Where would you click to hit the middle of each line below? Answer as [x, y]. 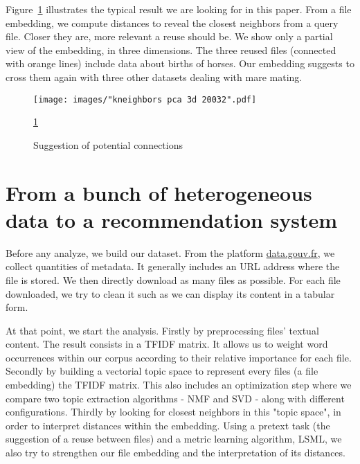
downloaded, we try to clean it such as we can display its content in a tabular [170, 293]
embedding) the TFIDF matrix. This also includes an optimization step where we [179, 385]
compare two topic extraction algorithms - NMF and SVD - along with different [175, 398]
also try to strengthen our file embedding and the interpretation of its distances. [175, 453]
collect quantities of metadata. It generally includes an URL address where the [173, 266]
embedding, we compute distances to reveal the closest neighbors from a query [172, 23]
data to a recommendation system [172, 219]
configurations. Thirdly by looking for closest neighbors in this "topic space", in [173, 412]
